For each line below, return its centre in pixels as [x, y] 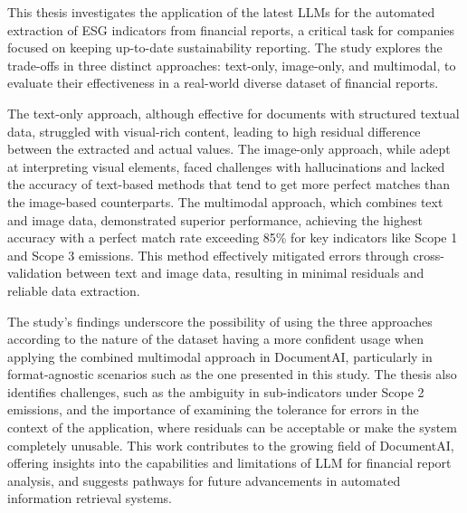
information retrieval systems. [90, 498]
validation [35, 273]
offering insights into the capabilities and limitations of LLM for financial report [229, 463]
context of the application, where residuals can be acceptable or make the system [232, 427]
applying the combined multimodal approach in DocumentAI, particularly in [220, 356]
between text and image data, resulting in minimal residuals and [245, 273]
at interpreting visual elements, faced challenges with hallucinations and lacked [226, 166]
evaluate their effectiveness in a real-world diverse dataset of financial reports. [223, 83]
